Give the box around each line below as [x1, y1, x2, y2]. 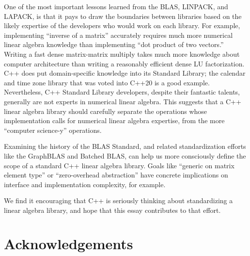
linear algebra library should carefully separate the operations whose [4, 106, 207, 116]
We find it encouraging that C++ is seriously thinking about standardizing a [4, 195, 233, 206]
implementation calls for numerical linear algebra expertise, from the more [4, 115, 225, 126]
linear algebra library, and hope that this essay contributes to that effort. [4, 205, 221, 215]
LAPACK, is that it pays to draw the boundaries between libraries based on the [4, 11, 242, 21]
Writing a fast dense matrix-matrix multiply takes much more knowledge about [4, 48, 240, 59]
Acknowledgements [4, 233, 133, 253]
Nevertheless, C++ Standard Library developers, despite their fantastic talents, [4, 87, 240, 97]
